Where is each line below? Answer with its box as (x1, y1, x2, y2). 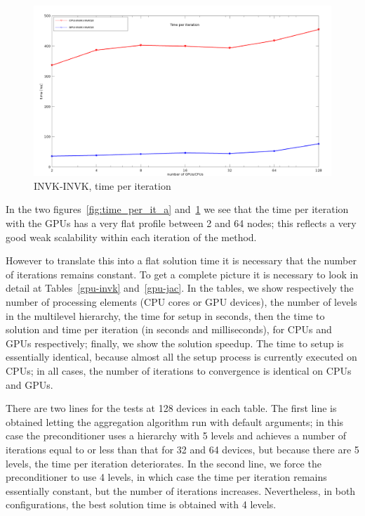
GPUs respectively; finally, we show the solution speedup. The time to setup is (6, 335, 344, 350)
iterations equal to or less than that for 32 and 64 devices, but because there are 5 (6, 441, 359, 456)
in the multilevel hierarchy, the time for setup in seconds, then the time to (6, 308, 325, 323)
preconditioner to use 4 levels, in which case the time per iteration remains (6, 470, 327, 484)
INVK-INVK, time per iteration (34, 178, 171, 193)
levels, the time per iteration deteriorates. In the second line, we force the (6, 456, 321, 470)
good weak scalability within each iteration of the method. (6, 229, 257, 244)
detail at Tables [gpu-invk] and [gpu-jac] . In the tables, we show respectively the (6, 280, 354, 295)
